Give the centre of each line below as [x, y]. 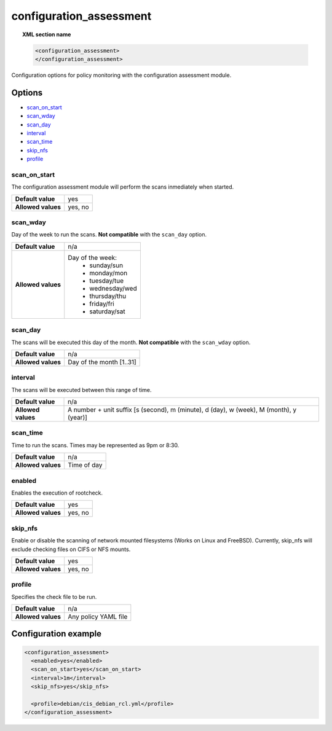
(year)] [77, 418]
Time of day [85, 465]
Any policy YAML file [98, 617]
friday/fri [102, 303]
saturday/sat [107, 311]
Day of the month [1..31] [102, 362]
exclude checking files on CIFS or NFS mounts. [71, 549]
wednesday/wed [113, 288]
